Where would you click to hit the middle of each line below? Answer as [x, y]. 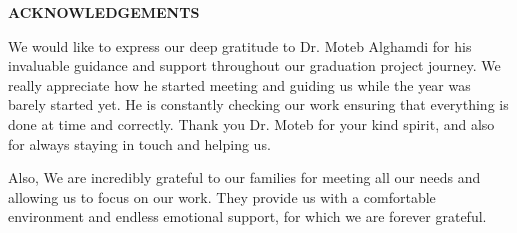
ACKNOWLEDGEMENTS [104, 12]
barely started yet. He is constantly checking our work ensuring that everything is [258, 104]
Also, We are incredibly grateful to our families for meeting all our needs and [244, 177]
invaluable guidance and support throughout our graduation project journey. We [254, 65]
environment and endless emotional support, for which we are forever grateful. [247, 216]
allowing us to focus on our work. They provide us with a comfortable [222, 196]
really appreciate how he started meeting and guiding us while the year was [239, 84]
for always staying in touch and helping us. [139, 143]
